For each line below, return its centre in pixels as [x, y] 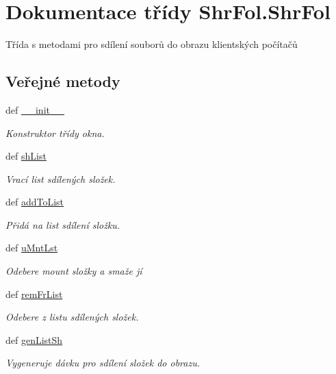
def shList [26, 156]
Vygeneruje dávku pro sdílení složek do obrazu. [103, 363]
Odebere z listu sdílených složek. [72, 317]
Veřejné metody [63, 81]
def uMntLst [32, 248]
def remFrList [34, 294]
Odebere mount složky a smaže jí [74, 271]
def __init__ [35, 109]
